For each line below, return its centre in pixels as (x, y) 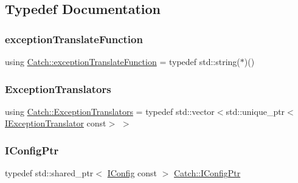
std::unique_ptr (255, 111)
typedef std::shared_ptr (49, 173)
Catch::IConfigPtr (207, 173)
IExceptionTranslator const (56, 123)
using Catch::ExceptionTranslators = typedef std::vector (110, 111)
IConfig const (132, 173)
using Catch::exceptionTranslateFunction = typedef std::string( (123, 61)
